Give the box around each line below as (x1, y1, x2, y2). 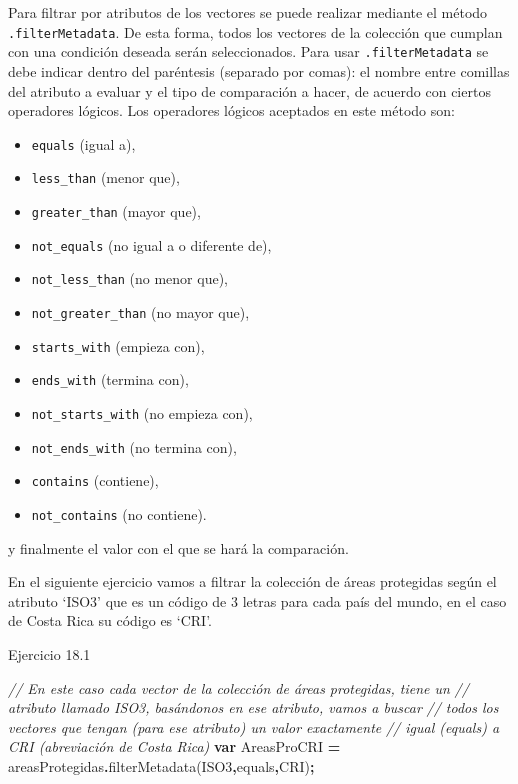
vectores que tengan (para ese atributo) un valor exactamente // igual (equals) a (8, 716, 500, 737)
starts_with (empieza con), (31, 335, 205, 356)
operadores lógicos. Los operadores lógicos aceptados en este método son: (8, 100, 455, 121)
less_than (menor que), (31, 167, 180, 188)
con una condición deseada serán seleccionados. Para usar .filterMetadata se (8, 41, 489, 62)
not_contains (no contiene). (31, 503, 207, 524)
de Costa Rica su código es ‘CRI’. (8, 610, 212, 631)
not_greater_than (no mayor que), (31, 301, 250, 322)
